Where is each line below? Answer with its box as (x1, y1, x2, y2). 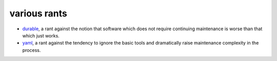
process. (22, 47, 41, 53)
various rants (9, 8, 68, 19)
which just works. (22, 32, 60, 38)
